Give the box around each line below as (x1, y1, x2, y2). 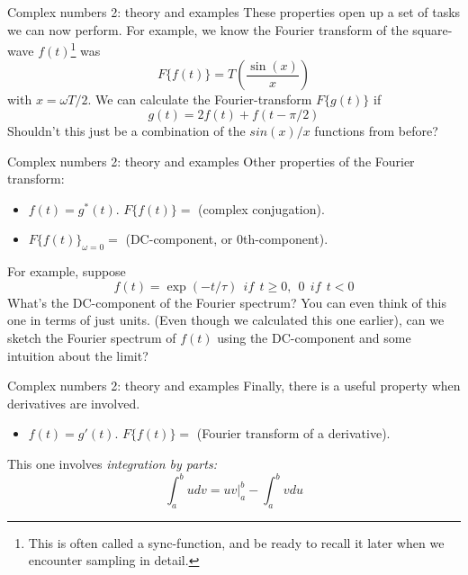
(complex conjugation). (198, 199, 325, 218)
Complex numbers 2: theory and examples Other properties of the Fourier (7, 151, 415, 170)
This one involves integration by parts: (7, 454, 217, 472)
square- (412, 20, 453, 39)
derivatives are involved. (7, 393, 140, 412)
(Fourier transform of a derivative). (196, 424, 391, 443)
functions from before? (314, 121, 438, 140)
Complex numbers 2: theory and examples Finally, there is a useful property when (7, 376, 461, 395)
